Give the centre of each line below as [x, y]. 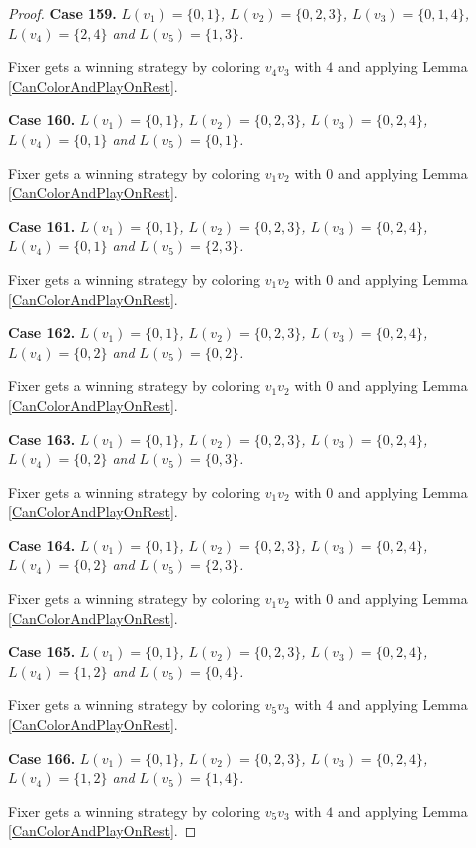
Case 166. [42, 757]
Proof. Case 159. [62, 13]
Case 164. [42, 544]
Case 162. [42, 332]
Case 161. [42, 225]
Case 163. [42, 438]
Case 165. [42, 651]
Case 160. [42, 119]
